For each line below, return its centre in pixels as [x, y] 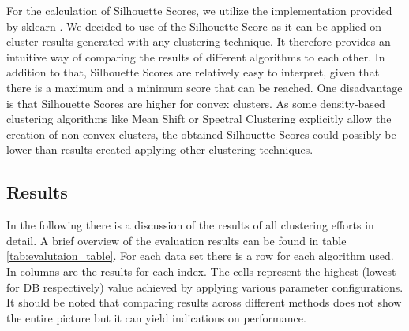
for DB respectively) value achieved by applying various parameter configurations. [205, 286]
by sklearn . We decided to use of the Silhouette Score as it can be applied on [194, 26]
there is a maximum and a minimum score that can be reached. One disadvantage [204, 87]
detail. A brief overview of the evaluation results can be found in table [176, 240]
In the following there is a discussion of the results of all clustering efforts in [190, 225]
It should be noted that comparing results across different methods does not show [204, 302]
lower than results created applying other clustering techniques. [160, 149]
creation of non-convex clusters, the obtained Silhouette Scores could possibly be [201, 134]
